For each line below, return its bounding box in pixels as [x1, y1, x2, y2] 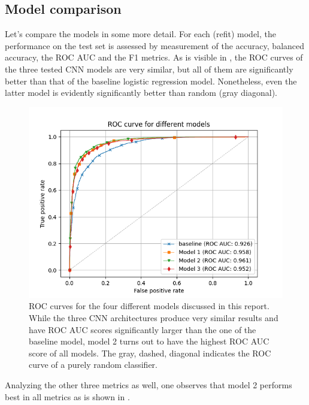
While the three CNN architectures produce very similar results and [29, 311, 278, 324]
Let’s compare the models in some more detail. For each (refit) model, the [5, 28, 276, 40]
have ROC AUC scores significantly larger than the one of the [29, 323, 256, 336]
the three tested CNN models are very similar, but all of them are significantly [5, 62, 293, 75]
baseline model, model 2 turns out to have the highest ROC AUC [29, 335, 269, 347]
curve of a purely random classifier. [29, 358, 157, 371]
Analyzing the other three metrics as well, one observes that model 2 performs [5, 378, 292, 391]
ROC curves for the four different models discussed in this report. [29, 300, 269, 312]
